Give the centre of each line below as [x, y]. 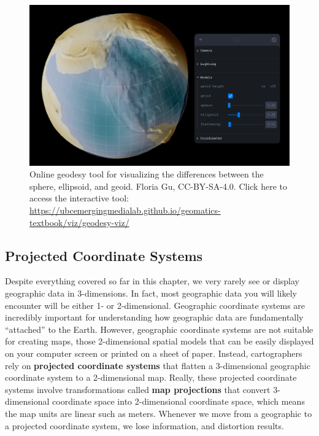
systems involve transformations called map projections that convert [138, 389]
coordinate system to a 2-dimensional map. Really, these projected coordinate [151, 377]
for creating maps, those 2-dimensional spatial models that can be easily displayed [159, 341]
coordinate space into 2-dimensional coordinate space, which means [179, 401]
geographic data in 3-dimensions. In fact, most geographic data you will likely [151, 293]
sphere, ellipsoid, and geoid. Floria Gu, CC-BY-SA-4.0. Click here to [158, 186]
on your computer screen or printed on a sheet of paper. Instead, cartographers [154, 353]
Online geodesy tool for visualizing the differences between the [147, 174]
